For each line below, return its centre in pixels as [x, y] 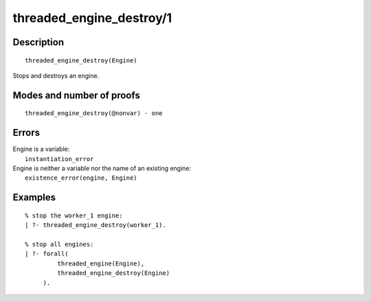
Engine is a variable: [41, 149]
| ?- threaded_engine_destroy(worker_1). [95, 225]
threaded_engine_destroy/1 [92, 18]
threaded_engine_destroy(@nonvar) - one [94, 113]
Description [38, 42]
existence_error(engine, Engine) [81, 178]
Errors [26, 133]
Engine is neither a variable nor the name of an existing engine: [102, 169]
